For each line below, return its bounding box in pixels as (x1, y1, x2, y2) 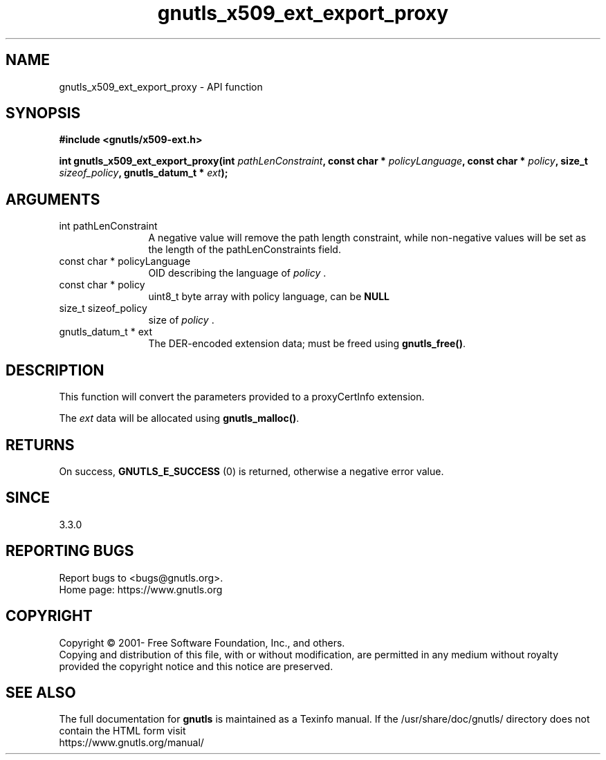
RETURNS (6, 436, 75, 454)
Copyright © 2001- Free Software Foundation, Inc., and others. (59, 636, 345, 649)
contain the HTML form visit (59, 725, 186, 737)
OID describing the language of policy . (148, 267, 327, 279)
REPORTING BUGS (6, 542, 134, 560)
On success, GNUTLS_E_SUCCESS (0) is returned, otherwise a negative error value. (59, 465, 444, 477)
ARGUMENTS (6, 190, 100, 208)
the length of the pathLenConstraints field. (148, 243, 341, 256)
